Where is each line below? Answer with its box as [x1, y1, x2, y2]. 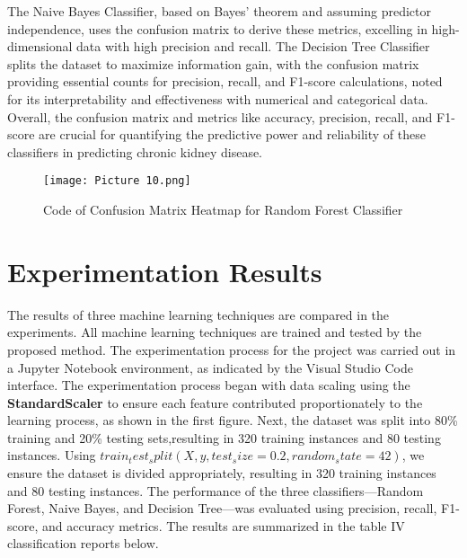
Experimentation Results [7, 252, 322, 289]
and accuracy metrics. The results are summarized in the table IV [41, 516, 405, 535]
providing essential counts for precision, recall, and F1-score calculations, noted [7, 72, 443, 91]
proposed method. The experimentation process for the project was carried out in [7, 340, 456, 359]
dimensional [7, 37, 73, 56]
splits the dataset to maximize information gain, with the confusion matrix [7, 54, 419, 73]
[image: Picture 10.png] [43, 174, 191, 188]
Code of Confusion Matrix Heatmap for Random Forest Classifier [43, 200, 403, 218]
